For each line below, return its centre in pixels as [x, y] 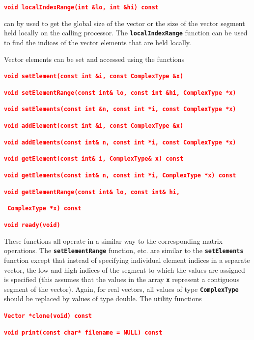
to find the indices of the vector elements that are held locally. [98, 42]
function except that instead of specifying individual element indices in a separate [127, 260]
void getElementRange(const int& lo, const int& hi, [92, 192]
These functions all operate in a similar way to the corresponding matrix [113, 241]
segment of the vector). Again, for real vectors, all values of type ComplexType [121, 289]
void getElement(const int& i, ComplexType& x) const [94, 159]
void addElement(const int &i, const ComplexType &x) [94, 126]
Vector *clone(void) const [48, 316]
